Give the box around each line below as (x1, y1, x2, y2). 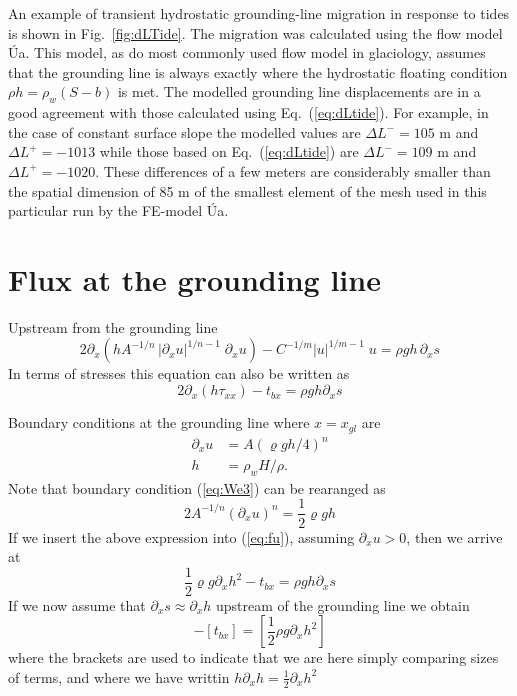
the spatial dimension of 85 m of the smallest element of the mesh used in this (8, 180, 487, 201)
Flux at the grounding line (8, 258, 381, 299)
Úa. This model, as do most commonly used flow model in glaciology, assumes (8, 42, 486, 63)
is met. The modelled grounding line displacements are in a (117, 81, 481, 102)
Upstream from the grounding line (8, 316, 218, 337)
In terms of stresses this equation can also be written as (8, 363, 350, 384)
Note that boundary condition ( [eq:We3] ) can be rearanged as (8, 477, 386, 498)
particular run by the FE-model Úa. (8, 200, 229, 221)
